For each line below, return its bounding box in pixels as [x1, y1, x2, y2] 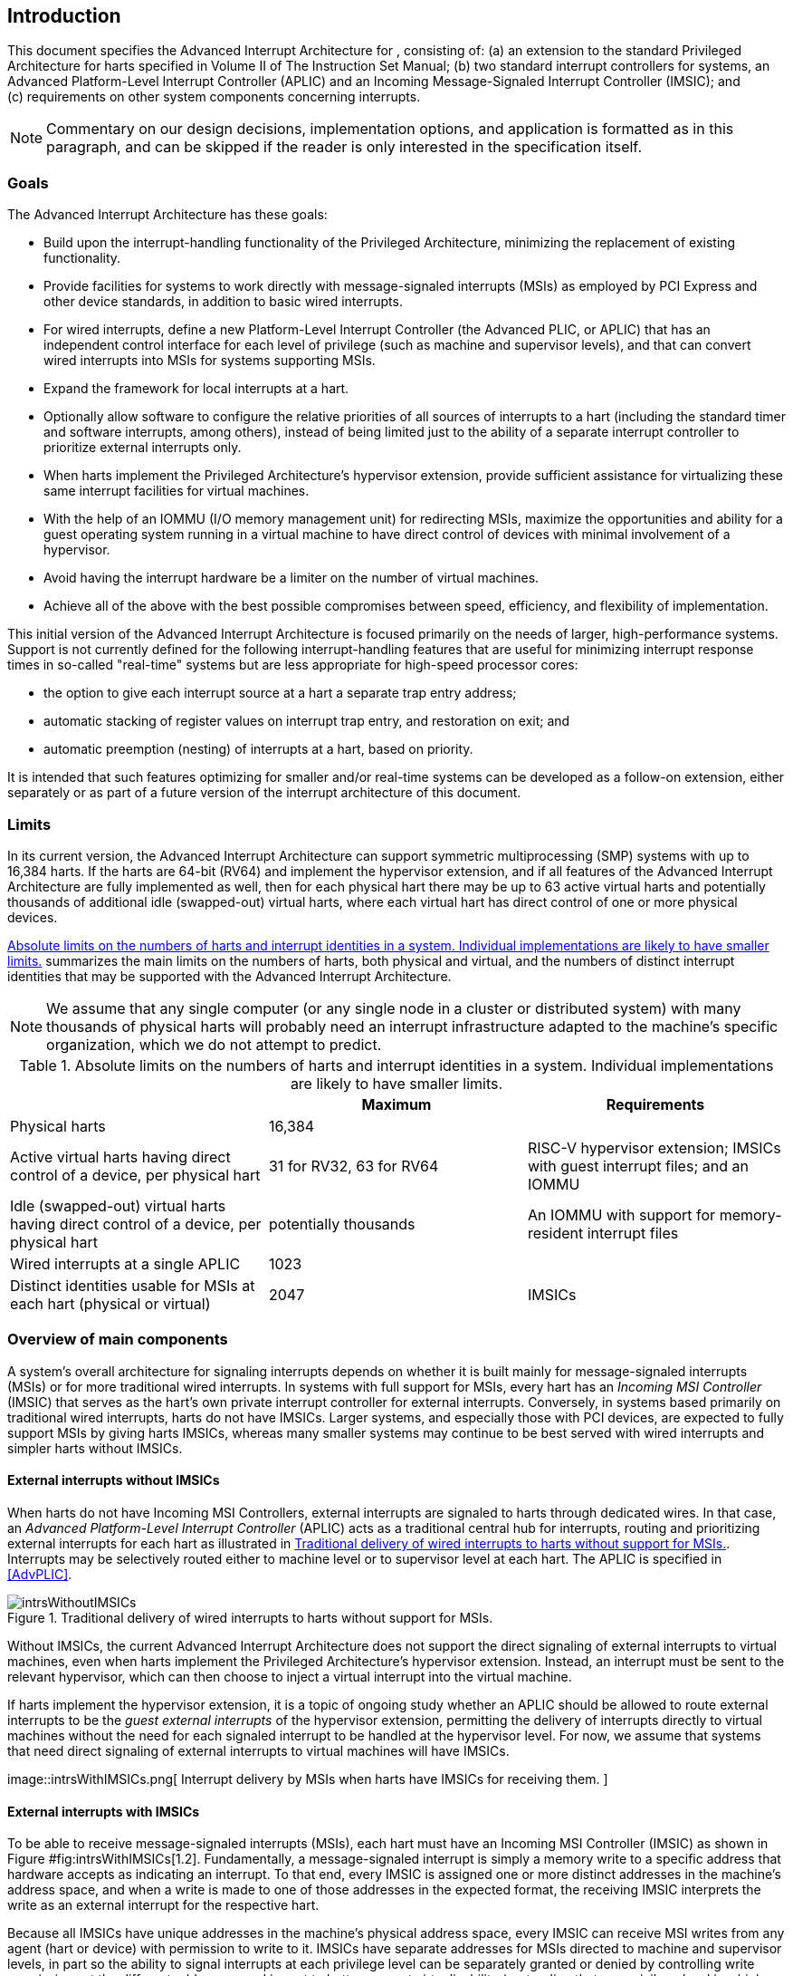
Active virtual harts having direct [10, 1147, 231, 1166]
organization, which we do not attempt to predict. [46, 1035, 382, 1054]
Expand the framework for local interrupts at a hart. [43, 381, 349, 397]
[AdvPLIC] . [7, 1566, 72, 1582]
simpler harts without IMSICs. [7, 1440, 183, 1456]
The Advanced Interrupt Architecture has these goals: [7, 207, 328, 223]
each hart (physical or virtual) [10, 1294, 211, 1313]
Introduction [7, 5, 121, 27]
